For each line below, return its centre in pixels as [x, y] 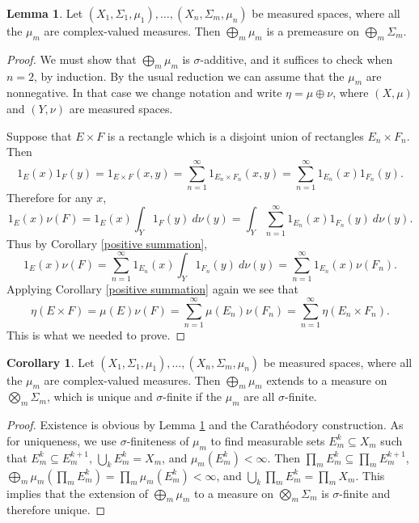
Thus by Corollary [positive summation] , [107, 243]
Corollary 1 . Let [51, 362]
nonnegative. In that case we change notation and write [144, 93]
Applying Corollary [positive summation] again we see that [152, 289]
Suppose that [39, 135]
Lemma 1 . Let [45, 13]
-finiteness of [158, 440]
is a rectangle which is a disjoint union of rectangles [235, 135]
